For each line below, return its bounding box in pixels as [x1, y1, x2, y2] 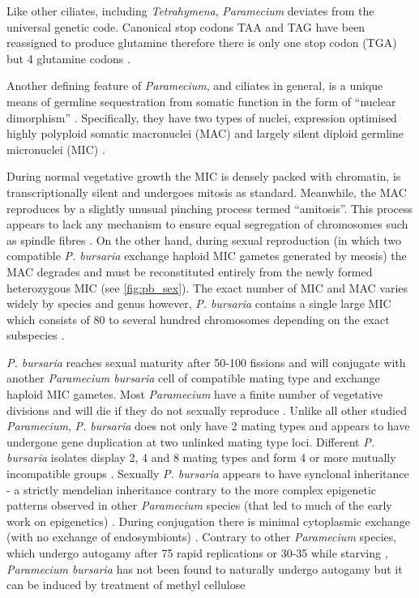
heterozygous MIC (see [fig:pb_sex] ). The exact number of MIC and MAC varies [6, 279, 408, 296]
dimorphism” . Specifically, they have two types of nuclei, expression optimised [6, 109, 397, 126]
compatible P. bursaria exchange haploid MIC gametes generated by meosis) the [6, 247, 407, 264]
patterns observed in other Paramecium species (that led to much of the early [6, 497, 392, 514]
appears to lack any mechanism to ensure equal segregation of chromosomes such [6, 216, 408, 233]
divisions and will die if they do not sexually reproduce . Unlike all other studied [6, 401, 407, 418]
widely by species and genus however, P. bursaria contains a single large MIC [6, 295, 391, 312]
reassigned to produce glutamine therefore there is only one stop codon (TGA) [6, 34, 397, 51]
